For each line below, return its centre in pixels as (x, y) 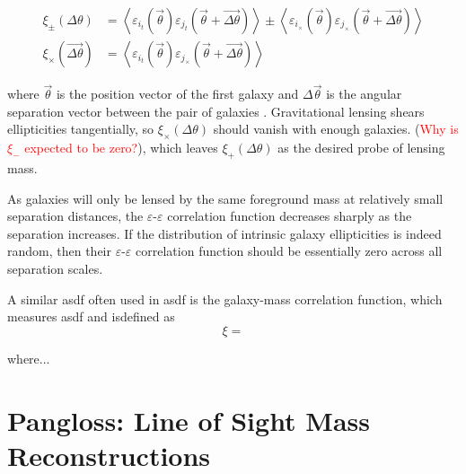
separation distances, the (75, 216)
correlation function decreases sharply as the (290, 216)
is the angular (364, 94)
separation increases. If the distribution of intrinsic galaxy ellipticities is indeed (224, 233)
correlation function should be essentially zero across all (289, 251)
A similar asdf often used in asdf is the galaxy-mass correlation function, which (225, 298)
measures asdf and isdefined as (91, 316)
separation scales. (55, 269)
